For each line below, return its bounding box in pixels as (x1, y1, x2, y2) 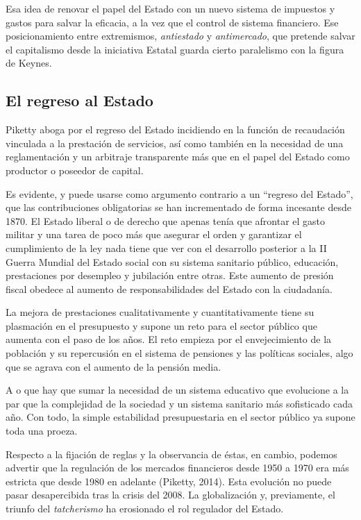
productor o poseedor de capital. (6, 162, 144, 177)
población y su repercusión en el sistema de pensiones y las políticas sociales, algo (6, 346, 353, 360)
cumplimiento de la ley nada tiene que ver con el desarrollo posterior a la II (6, 240, 327, 255)
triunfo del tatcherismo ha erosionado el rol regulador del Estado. (6, 501, 284, 516)
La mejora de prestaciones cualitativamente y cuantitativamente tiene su (6, 305, 314, 319)
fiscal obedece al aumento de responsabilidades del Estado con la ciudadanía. (6, 281, 333, 296)
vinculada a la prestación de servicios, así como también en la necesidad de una (6, 135, 344, 150)
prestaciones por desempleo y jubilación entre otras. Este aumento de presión (6, 268, 334, 283)
